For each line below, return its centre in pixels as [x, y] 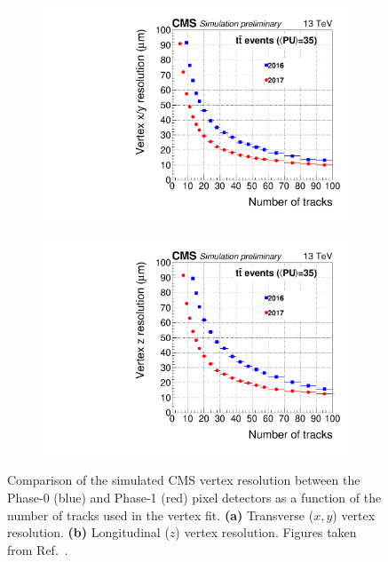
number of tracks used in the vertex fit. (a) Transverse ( [161, 515]
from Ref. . [38, 549]
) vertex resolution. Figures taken [266, 532]
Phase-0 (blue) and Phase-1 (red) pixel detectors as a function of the [194, 497]
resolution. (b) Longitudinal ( [88, 532]
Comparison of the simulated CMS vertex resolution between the [184, 480]
